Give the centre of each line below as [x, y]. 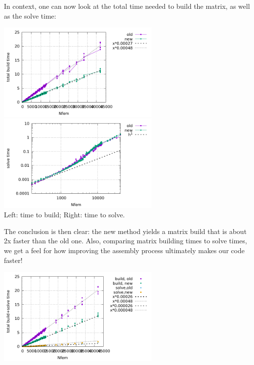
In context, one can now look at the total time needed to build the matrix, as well [127, 6]
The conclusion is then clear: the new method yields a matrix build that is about [125, 231]
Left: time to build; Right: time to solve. [65, 215]
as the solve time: [30, 15]
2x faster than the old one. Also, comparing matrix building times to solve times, [126, 241]
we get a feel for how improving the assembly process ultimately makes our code [124, 250]
